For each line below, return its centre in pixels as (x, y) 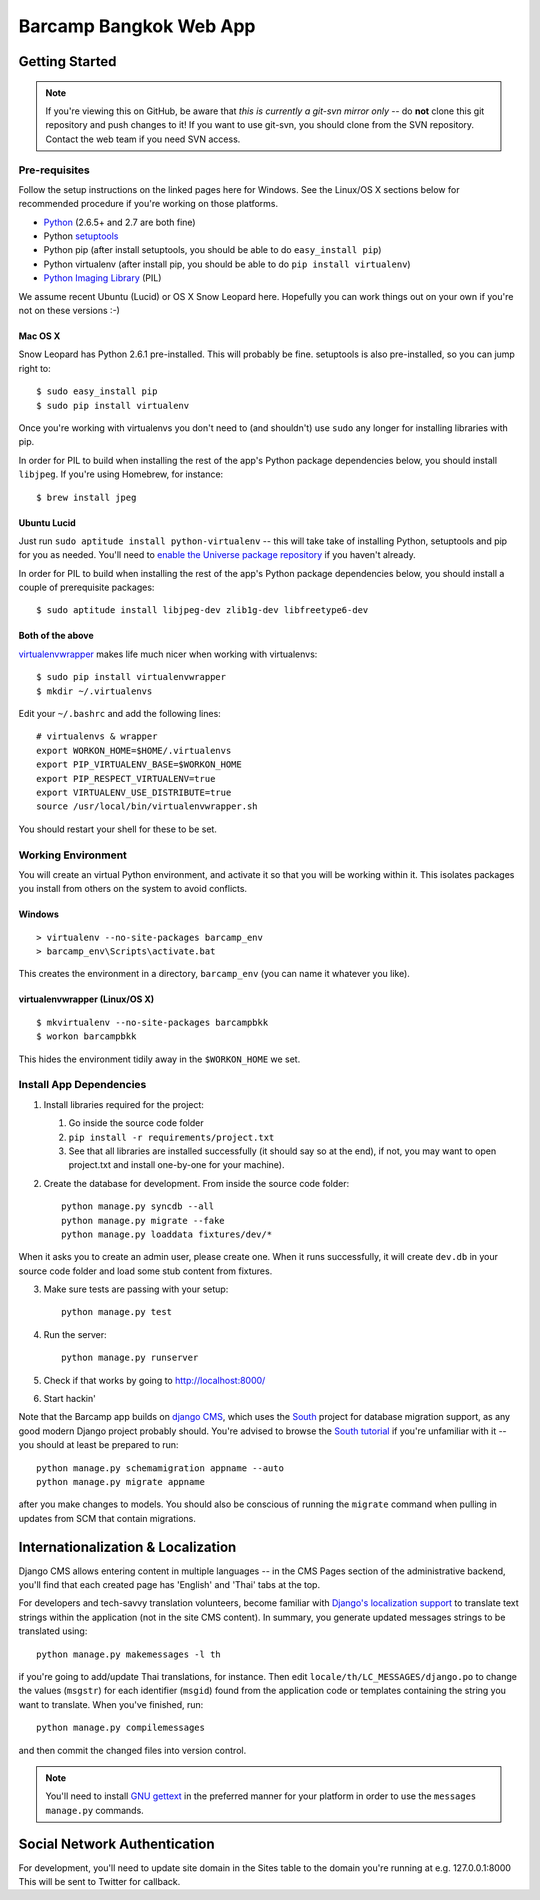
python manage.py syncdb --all (138, 1206)
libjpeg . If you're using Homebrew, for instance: (121, 474)
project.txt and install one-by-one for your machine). (176, 1165)
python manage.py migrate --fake (143, 1220)
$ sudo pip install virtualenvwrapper (131, 677)
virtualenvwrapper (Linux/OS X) (86, 999)
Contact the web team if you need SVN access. (143, 139)
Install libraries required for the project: (124, 1104)
